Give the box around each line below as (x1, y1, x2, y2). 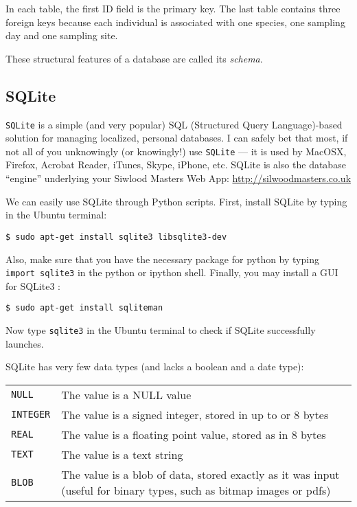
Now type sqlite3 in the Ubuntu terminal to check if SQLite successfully (5, 323, 316, 337)
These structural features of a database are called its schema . (5, 51, 263, 65)
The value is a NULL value (61, 386, 192, 403)
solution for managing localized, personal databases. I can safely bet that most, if (5, 131, 348, 145)
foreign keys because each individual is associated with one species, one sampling (5, 14, 345, 29)
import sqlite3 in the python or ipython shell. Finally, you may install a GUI (5, 265, 338, 280)
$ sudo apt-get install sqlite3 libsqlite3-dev (5, 232, 227, 242)
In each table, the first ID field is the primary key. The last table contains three (5, 1, 341, 15)
